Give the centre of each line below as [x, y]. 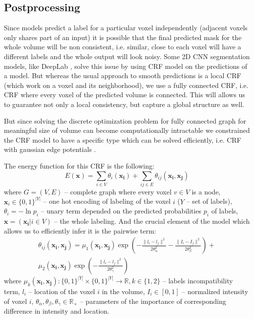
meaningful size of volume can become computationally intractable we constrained [127, 130]
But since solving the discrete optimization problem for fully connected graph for [125, 120]
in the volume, [123, 291]
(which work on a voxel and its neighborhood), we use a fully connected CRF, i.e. [126, 85]
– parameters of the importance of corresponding [153, 301]
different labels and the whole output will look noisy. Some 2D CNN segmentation [127, 56]
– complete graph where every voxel [118, 191]
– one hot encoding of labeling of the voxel [107, 201]
